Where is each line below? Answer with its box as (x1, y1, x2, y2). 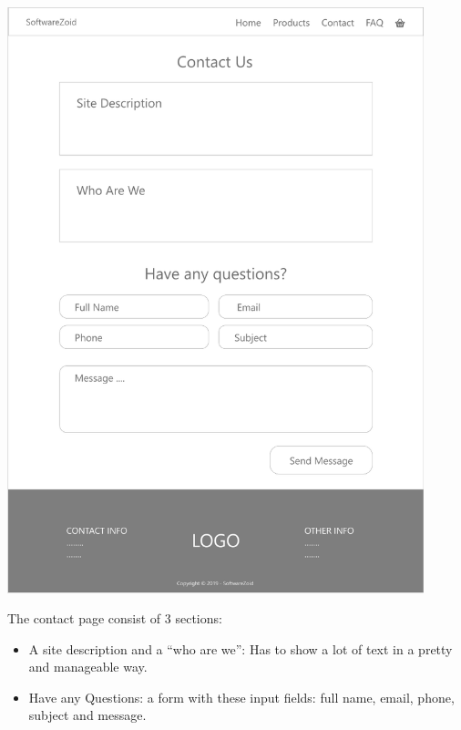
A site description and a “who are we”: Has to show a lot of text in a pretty (28, 639, 453, 658)
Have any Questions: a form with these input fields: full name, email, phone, (28, 687, 455, 706)
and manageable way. (28, 657, 148, 676)
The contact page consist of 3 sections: (7, 609, 222, 628)
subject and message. (28, 705, 147, 725)
